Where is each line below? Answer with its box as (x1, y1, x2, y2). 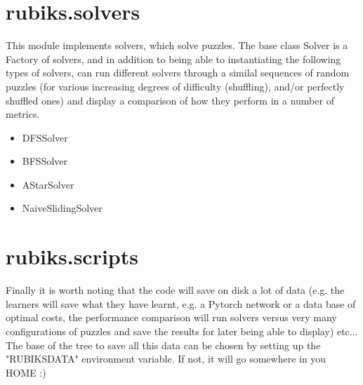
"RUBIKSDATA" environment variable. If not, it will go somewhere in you (6, 351, 326, 366)
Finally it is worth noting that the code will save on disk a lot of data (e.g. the (6, 283, 345, 297)
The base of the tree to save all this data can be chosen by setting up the (6, 337, 321, 352)
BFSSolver (22, 154, 68, 168)
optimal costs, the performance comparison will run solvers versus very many (6, 310, 337, 325)
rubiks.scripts (6, 242, 138, 271)
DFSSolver (22, 130, 68, 144)
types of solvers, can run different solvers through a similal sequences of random (6, 65, 350, 80)
